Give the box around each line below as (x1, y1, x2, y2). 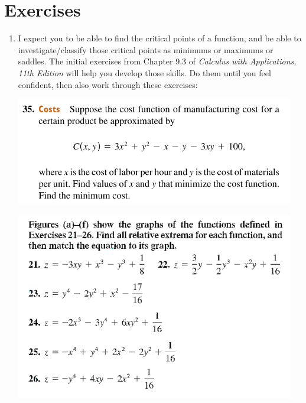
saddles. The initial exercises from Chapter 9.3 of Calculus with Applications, (18, 55, 297, 67)
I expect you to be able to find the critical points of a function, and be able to (18, 32, 301, 44)
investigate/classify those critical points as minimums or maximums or (18, 43, 274, 56)
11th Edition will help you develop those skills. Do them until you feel (18, 66, 271, 79)
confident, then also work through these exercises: (18, 78, 198, 90)
